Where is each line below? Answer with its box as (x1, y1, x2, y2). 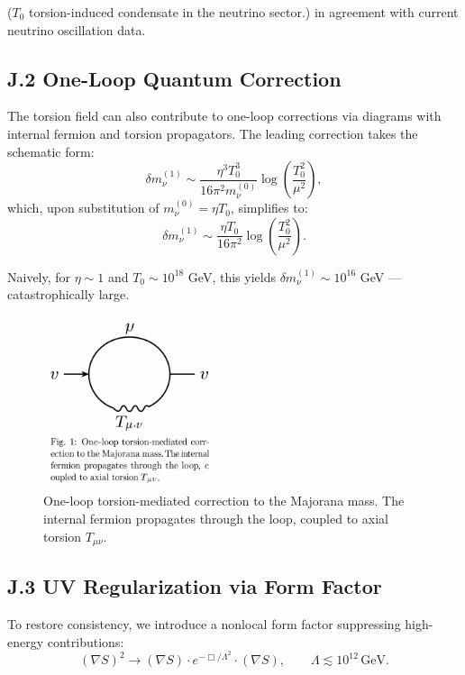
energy (7, 632, 44, 651)
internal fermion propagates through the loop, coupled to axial (43, 508, 388, 527)
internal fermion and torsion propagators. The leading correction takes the (7, 123, 418, 142)
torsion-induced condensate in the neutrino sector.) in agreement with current (28, 3, 459, 21)
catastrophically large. (7, 285, 130, 304)
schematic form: (7, 141, 95, 160)
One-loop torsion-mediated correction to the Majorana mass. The (43, 491, 405, 510)
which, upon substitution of (7, 198, 160, 217)
